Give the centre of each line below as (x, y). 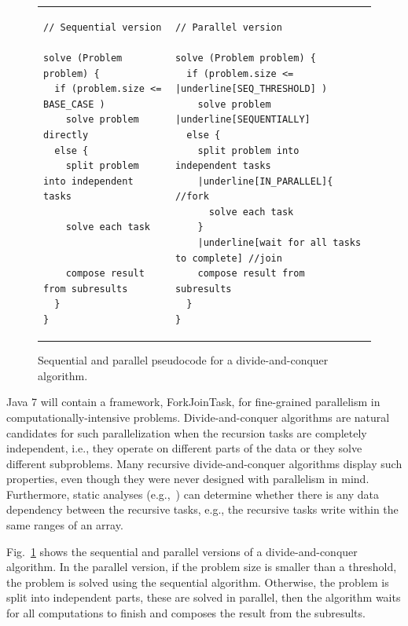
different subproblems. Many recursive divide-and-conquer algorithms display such (204, 463)
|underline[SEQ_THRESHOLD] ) (251, 89)
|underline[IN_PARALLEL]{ (265, 181)
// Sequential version (103, 27)
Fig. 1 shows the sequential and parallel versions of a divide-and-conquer (182, 551)
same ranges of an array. (65, 525)
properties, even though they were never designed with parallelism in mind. (188, 479)
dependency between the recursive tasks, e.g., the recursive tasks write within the (202, 509)
